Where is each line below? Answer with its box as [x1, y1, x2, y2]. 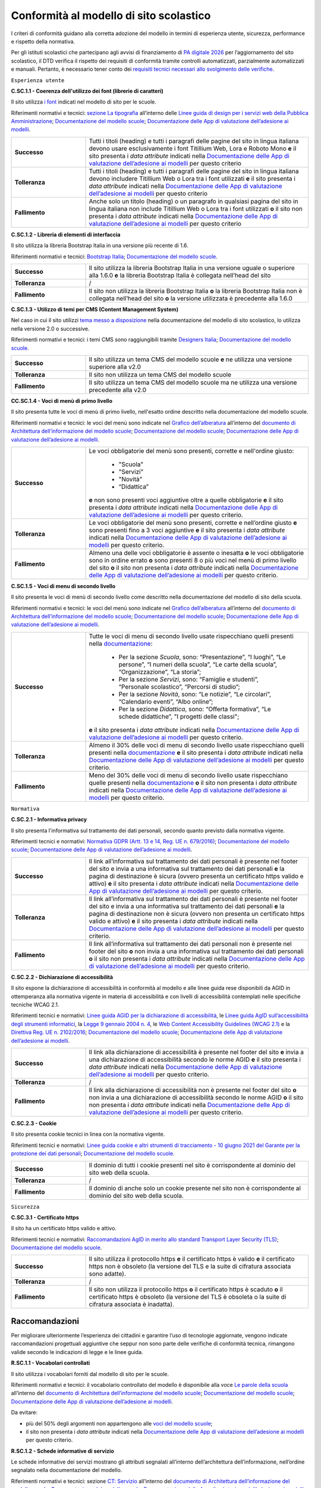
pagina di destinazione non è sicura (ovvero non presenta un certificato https [89, 909, 305, 918]
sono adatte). [89, 1270, 126, 1278]
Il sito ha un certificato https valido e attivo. [11, 1225, 117, 1232]
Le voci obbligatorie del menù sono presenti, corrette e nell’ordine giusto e [89, 518, 297, 527]
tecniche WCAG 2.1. [11, 1001, 59, 1008]
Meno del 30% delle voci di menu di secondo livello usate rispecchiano [89, 771, 288, 779]
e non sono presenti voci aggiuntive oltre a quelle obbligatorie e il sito [89, 496, 284, 504]
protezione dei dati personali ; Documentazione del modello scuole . [11, 1150, 175, 1157]
